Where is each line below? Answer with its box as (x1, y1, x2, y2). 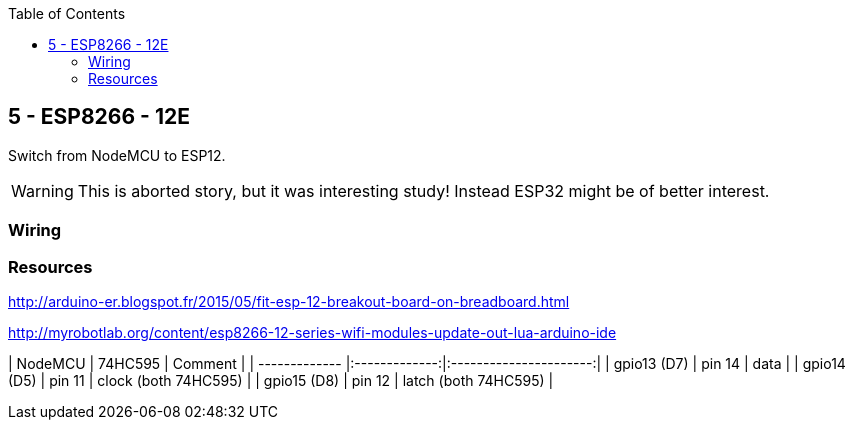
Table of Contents (8, 5, 126, 22)
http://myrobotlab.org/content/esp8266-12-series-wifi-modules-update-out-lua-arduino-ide (8, 323, 617, 341)
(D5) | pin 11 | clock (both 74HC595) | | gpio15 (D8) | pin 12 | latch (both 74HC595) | (8, 371, 554, 389)
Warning (11, 180, 74, 201)
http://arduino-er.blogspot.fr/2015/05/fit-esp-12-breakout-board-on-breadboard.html (8, 292, 570, 310)
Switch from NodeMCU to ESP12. (8, 146, 226, 164)
